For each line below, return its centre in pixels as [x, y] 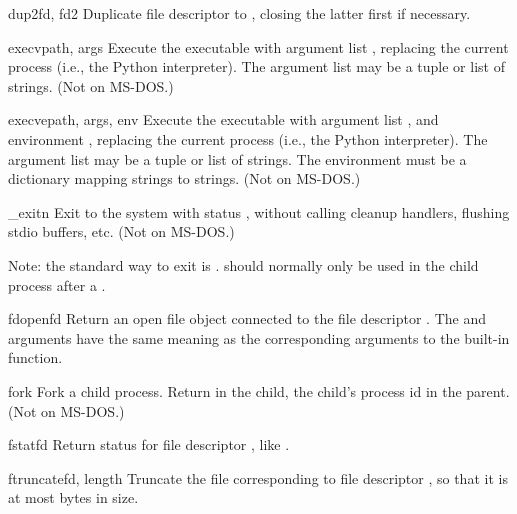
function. [35, 357]
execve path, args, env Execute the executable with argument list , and [223, 119]
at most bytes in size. [73, 497]
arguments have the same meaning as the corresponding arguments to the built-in [259, 337]
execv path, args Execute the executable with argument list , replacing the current [258, 46]
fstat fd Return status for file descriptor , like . [149, 444]
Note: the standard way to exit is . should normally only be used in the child [243, 264]
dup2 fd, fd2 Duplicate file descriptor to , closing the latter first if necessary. [239, 13]
